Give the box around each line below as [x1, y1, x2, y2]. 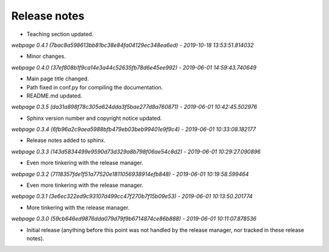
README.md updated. [26, 92, 82, 99]
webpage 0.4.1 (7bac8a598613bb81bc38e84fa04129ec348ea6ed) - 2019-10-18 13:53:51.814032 [11, 41, 254, 49]
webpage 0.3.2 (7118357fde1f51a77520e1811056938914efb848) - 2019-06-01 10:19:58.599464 [11, 170, 249, 178]
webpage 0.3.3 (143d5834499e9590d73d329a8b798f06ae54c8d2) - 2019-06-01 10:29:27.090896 [11, 148, 261, 155]
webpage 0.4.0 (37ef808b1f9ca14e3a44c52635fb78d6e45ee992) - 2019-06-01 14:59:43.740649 [11, 64, 257, 71]
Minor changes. [26, 52, 66, 60]
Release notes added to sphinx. [26, 137, 106, 144]
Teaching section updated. [26, 30, 94, 38]
